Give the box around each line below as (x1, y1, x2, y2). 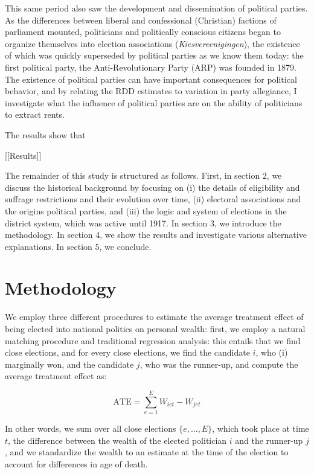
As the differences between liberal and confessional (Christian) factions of (5, 13, 277, 26)
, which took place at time (212, 422, 309, 435)
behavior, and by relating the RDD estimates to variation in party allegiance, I (5, 85, 297, 97)
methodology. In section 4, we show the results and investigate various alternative (5, 228, 307, 241)
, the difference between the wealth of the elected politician (8, 434, 227, 446)
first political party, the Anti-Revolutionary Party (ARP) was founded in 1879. (5, 60, 296, 73)
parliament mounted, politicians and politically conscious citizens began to (5, 25, 281, 38)
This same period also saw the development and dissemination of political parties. (5, 2, 308, 14)
